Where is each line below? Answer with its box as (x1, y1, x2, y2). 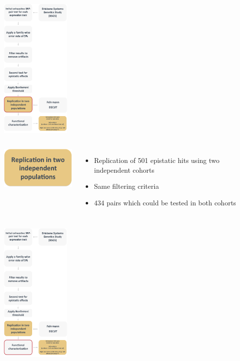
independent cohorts (94, 164, 155, 175)
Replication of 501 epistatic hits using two (94, 155, 220, 165)
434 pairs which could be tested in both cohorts (94, 197, 236, 207)
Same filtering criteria (94, 181, 159, 191)
